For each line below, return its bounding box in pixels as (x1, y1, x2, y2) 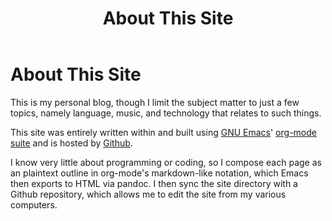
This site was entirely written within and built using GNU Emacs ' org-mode (10, 126, 317, 138)
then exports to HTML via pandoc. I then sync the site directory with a (10, 177, 298, 189)
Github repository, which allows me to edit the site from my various (10, 188, 287, 200)
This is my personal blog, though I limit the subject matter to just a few (10, 96, 300, 108)
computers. (10, 198, 58, 211)
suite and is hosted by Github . (10, 137, 133, 149)
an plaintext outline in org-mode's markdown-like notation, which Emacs (10, 167, 309, 179)
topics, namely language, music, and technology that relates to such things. (10, 107, 322, 119)
